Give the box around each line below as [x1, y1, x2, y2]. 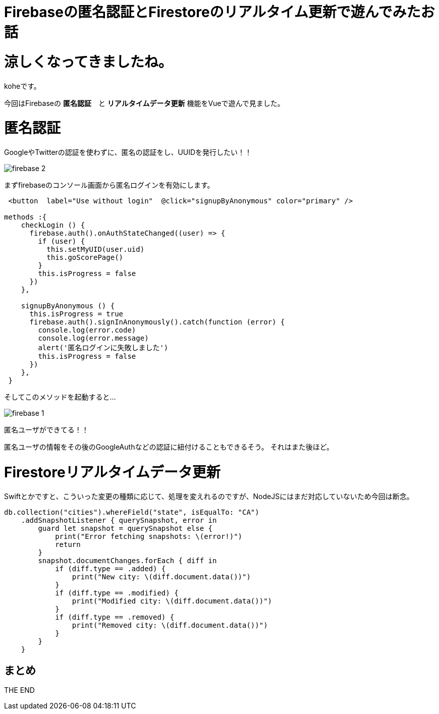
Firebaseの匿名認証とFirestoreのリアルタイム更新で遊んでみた [4, 4, 421, 21]
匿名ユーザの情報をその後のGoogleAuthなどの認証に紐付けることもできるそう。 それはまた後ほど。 [4, 443, 334, 451]
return [55, 540, 81, 548]
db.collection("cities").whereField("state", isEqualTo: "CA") [4, 508, 259, 516]
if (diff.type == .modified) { [55, 588, 179, 597]
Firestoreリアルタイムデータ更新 [4, 463, 221, 481]
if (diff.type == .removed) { [55, 613, 175, 621]
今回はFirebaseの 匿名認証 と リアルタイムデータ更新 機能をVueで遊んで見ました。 [4, 98, 285, 107]
